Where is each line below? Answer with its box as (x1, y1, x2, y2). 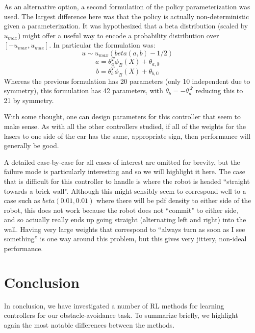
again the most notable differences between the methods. (4, 319, 175, 330)
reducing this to (195, 85, 243, 96)
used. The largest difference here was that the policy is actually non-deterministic (4, 11, 249, 21)
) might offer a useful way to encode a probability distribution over (18, 30, 219, 40)
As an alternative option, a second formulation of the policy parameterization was (4, 1, 250, 11)
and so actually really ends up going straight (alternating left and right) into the (4, 214, 246, 225)
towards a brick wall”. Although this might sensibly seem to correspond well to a (4, 185, 246, 196)
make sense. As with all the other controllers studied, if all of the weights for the (4, 121, 246, 131)
